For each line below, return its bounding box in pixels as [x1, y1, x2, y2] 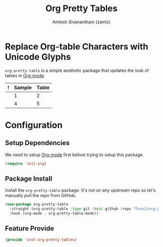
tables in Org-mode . [5, 72, 45, 78]
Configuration [5, 119, 63, 131]
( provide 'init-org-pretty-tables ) [5, 237, 77, 242]
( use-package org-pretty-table [5, 202, 68, 207]
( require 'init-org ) [5, 161, 47, 166]
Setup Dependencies [5, 139, 70, 147]
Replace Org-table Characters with [5, 41, 148, 52]
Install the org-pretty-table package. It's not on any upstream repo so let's [5, 187, 156, 193]
